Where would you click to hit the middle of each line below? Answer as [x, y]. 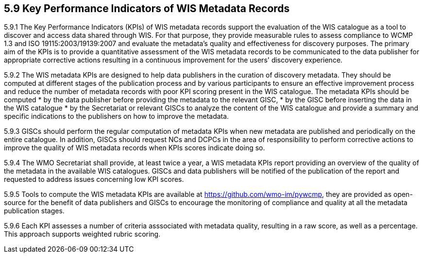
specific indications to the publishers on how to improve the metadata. [117, 116]
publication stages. [34, 211]
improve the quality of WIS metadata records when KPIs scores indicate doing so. [135, 148]
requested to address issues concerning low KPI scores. [94, 179]
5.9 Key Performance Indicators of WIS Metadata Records [147, 8]
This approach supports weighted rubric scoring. [82, 234]
